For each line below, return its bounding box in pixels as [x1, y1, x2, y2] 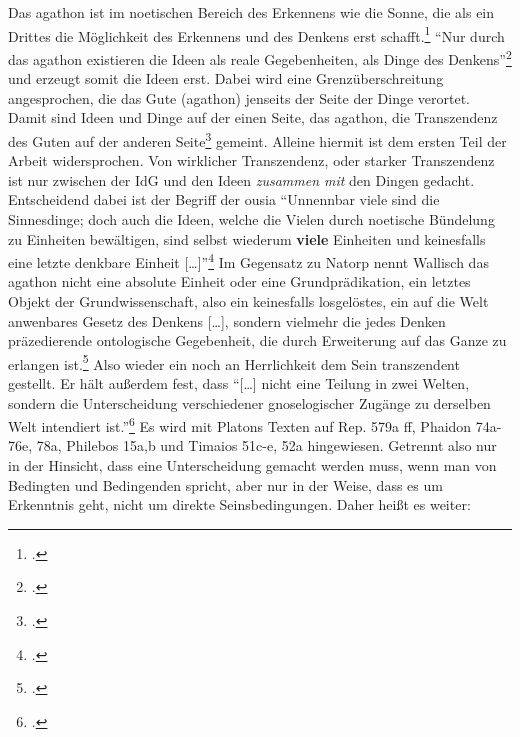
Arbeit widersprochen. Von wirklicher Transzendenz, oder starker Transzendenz [8, 150, 495, 171]
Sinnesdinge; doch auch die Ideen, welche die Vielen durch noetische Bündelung [8, 208, 495, 229]
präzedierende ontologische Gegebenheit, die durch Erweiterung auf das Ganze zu [8, 330, 507, 351]
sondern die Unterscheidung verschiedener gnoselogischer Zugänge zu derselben [8, 392, 491, 413]
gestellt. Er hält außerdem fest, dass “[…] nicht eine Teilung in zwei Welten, [8, 372, 470, 393]
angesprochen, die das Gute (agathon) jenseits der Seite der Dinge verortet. [8, 87, 471, 108]
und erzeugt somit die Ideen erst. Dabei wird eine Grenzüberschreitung [8, 68, 444, 89]
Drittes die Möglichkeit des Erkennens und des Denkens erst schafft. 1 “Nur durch [8, 22, 505, 46]
